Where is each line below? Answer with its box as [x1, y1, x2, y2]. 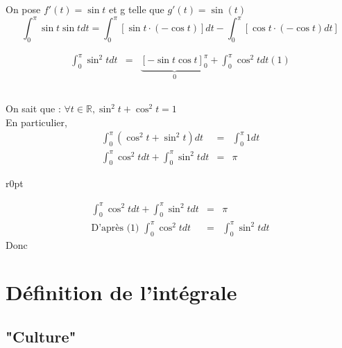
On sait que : [6, 101, 61, 116]
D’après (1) [91, 223, 139, 233]
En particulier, [6, 114, 67, 129]
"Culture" [6, 326, 76, 347]
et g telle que [109, 2, 164, 16]
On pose [6, 2, 41, 16]
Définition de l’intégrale [6, 278, 237, 306]
